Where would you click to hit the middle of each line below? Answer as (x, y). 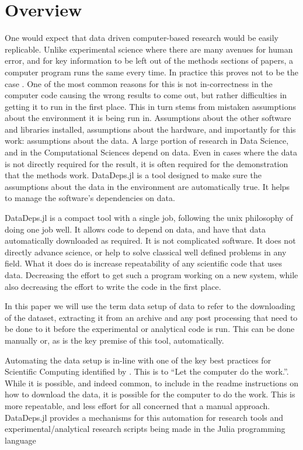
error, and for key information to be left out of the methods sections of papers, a (149, 60)
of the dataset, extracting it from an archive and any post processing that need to (151, 317)
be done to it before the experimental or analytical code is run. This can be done (150, 329)
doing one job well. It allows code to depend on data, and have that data (135, 229)
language (20, 440)
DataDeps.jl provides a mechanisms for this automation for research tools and (144, 417)
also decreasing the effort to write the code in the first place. (113, 286)
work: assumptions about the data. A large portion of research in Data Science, (147, 141)
